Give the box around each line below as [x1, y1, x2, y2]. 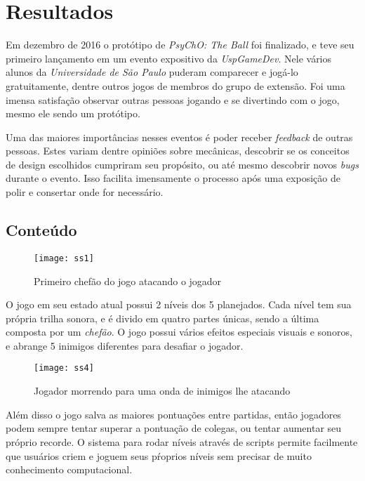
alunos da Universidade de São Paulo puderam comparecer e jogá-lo [6, 65, 298, 79]
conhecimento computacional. [6, 462, 133, 477]
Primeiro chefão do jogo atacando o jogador [34, 273, 222, 288]
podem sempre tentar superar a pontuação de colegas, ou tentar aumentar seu [6, 421, 342, 435]
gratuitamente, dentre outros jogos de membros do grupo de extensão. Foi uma [6, 78, 345, 93]
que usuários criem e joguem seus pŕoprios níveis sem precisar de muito [6, 448, 312, 463]
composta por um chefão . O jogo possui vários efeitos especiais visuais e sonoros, [6, 324, 352, 339]
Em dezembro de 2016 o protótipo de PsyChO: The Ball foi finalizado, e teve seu [6, 37, 354, 52]
